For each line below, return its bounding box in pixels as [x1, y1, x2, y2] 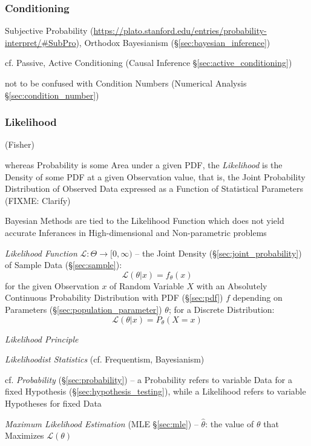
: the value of [205, 417, 254, 430]
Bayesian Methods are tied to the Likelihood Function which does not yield [5, 214, 284, 227]
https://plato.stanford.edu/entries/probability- [93, 24, 267, 37]
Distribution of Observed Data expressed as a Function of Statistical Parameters [5, 182, 304, 195]
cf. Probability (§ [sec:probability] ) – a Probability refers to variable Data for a [5, 373, 292, 385]
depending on [232, 291, 283, 304]
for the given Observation [5, 279, 99, 292]
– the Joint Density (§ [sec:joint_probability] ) [135, 246, 302, 259]
